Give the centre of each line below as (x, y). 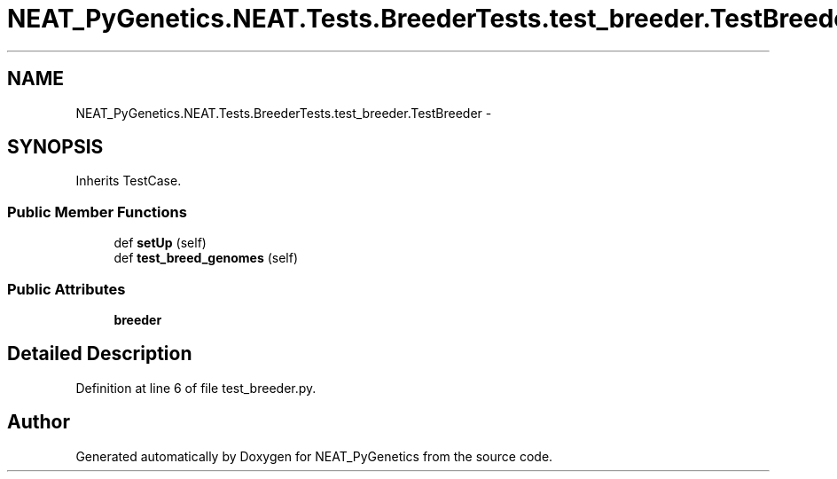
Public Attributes (66, 289)
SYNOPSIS (55, 147)
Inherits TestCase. (129, 181)
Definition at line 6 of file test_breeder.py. (196, 388)
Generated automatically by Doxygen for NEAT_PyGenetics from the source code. (314, 456)
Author (39, 422)
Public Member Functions (97, 212)
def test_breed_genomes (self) (206, 258)
